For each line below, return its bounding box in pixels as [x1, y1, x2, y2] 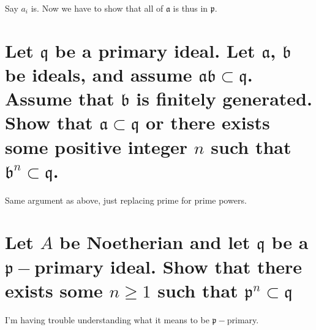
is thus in [173, 2, 208, 14]
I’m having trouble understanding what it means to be [5, 313, 209, 326]
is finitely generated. [136, 86, 312, 111]
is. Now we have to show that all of [31, 2, 164, 14]
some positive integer [5, 134, 188, 159]
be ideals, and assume [5, 61, 192, 86]
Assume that [5, 86, 115, 111]
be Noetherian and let [59, 229, 250, 255]
